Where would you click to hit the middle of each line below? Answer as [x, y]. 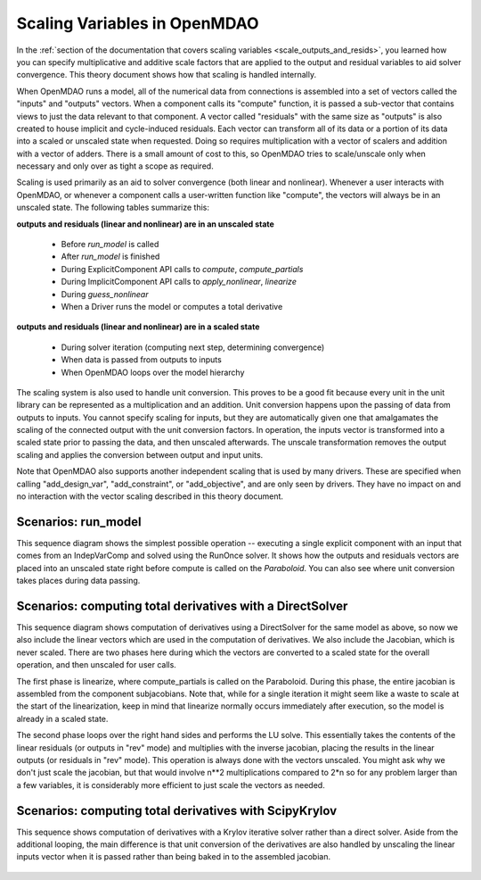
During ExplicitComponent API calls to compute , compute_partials [182, 269]
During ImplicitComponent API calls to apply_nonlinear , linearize [179, 282]
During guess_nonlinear [105, 294]
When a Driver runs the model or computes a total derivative [172, 306]
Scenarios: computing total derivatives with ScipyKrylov [177, 811]
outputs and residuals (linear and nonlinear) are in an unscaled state [146, 224]
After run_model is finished [110, 257]
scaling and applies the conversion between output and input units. [140, 454]
